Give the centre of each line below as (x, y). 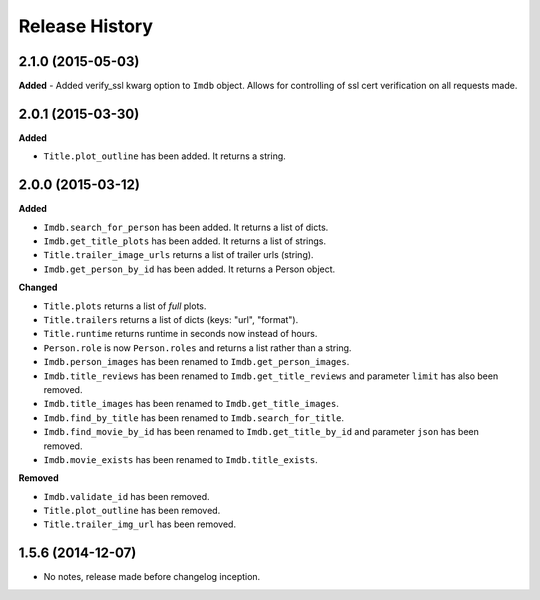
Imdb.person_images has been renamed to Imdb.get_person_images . (196, 362)
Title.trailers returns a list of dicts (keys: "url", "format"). (171, 319)
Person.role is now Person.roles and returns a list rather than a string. (197, 347)
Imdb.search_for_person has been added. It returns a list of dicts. (186, 227)
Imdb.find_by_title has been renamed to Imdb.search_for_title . (194, 417)
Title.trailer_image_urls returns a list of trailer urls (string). (178, 255)
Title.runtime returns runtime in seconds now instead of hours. (180, 334)
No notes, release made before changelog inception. (152, 577)
